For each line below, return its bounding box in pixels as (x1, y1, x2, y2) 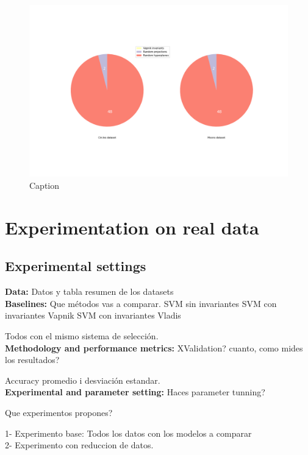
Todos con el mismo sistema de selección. (5, 329, 159, 342)
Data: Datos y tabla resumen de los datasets (5, 285, 174, 298)
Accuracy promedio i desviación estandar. (5, 373, 160, 386)
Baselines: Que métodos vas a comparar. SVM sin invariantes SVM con (5, 297, 277, 309)
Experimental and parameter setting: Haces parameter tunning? (5, 386, 265, 398)
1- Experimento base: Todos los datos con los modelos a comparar (5, 426, 252, 439)
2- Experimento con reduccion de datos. (5, 439, 154, 451)
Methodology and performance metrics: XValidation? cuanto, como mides (5, 341, 303, 354)
